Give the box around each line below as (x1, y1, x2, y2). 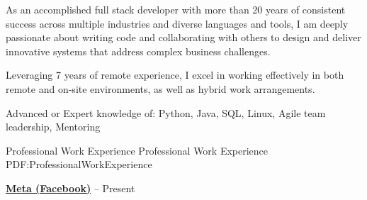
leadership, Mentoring (6, 119, 101, 134)
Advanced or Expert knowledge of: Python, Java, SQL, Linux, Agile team (6, 105, 326, 120)
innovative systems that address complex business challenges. (6, 43, 271, 58)
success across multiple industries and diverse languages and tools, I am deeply (6, 16, 349, 30)
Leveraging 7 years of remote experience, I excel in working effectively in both (6, 67, 344, 82)
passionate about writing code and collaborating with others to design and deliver (6, 30, 361, 45)
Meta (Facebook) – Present (6, 180, 135, 195)
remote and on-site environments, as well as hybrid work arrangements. (6, 81, 315, 96)
